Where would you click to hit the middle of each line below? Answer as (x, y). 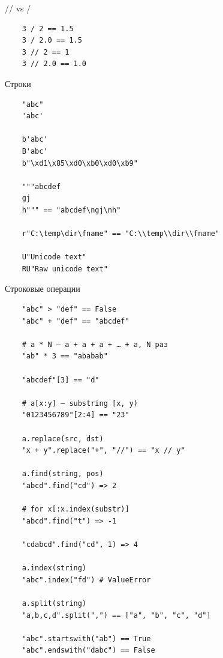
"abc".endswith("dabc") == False (88, 650)
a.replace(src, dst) (63, 439)
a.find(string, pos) (63, 474)
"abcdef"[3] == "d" (61, 380)
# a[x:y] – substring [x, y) (80, 403)
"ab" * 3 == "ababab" (65, 356)
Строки (18, 83)
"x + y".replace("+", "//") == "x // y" (103, 451)
